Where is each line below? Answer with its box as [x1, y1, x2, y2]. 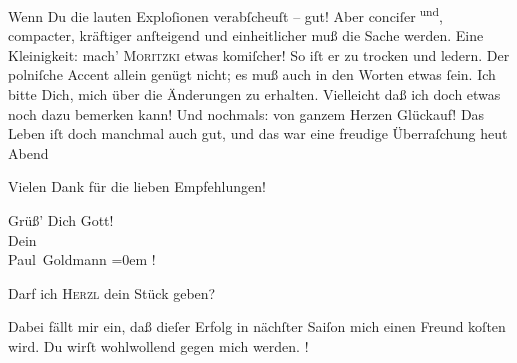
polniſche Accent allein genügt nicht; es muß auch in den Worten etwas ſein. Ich [8, 64, 496, 85]
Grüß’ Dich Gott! [8, 210, 114, 230]
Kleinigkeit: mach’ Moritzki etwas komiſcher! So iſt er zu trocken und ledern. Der [8, 44, 510, 65]
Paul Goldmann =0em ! [8, 249, 156, 270]
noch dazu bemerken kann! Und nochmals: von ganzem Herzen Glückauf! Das [8, 103, 485, 124]
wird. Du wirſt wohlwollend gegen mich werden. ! [8, 335, 309, 356]
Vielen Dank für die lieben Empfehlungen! [8, 176, 266, 197]
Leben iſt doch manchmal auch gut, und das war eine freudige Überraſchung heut [8, 123, 508, 144]
